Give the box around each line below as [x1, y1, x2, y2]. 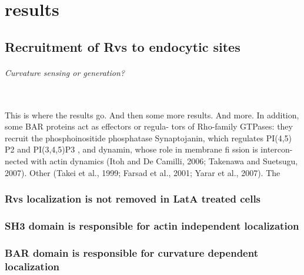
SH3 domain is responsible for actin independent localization [5, 218, 299, 233]
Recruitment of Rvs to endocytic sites [5, 37, 240, 55]
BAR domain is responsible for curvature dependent [5, 245, 258, 260]
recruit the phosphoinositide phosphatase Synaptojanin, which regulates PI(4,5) [5, 131, 292, 144]
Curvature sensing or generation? [5, 66, 125, 78]
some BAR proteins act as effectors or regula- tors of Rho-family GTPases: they [5, 120, 293, 132]
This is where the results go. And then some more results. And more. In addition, [5, 108, 299, 121]
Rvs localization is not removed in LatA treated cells [5, 191, 261, 206]
